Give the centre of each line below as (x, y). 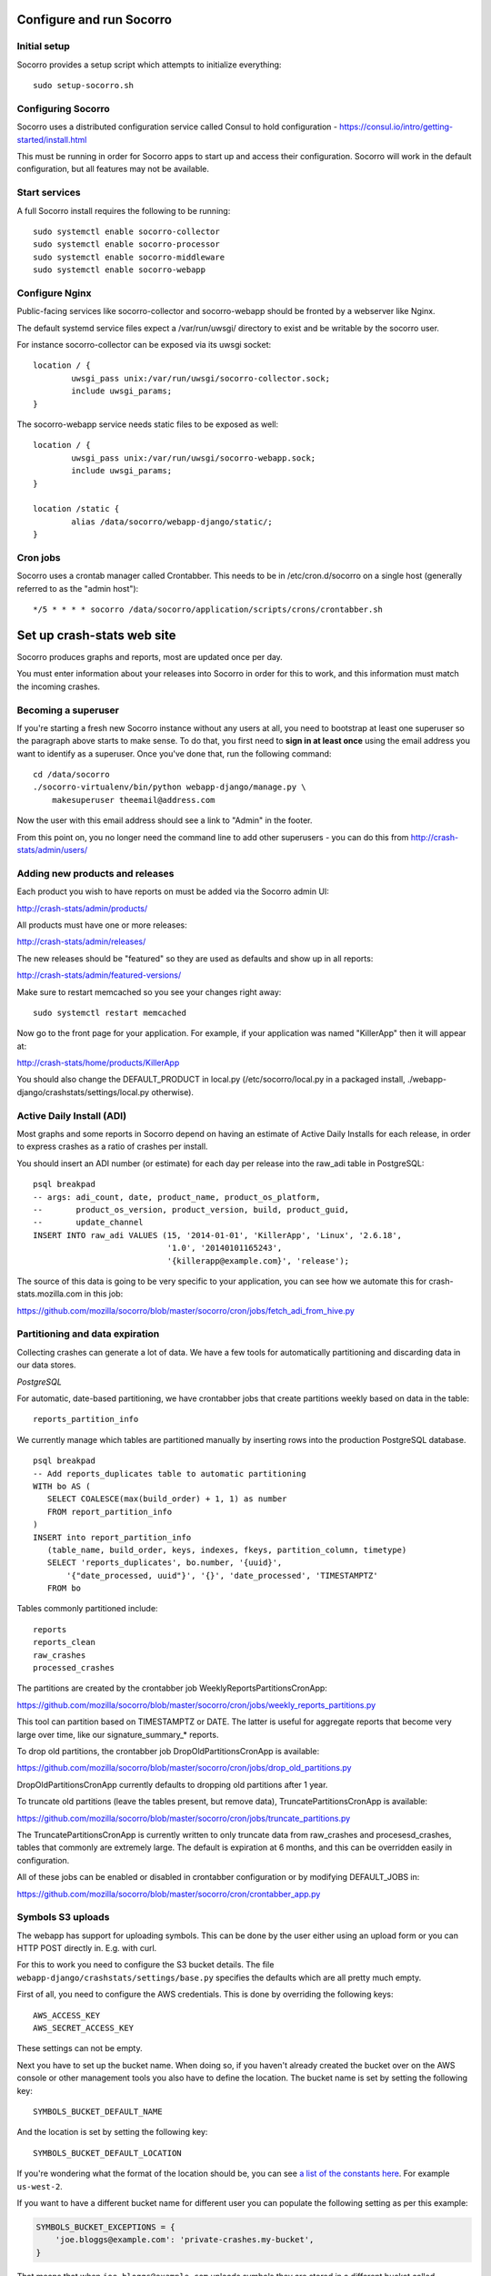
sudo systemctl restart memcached (110, 1012)
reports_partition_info (86, 1419)
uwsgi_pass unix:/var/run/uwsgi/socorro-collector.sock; (201, 378)
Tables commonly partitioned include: (87, 1609)
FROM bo (64, 1588)
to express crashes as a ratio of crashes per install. (112, 1146)
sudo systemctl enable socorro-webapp (120, 270)
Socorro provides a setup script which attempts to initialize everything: (149, 65)
